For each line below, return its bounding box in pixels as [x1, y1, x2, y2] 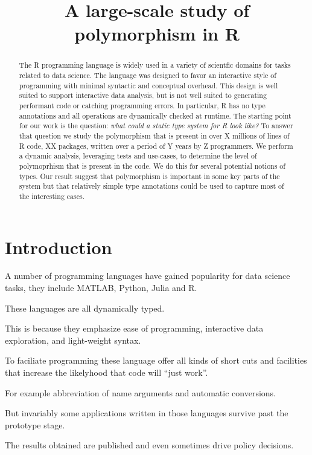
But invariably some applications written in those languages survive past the [5, 407, 288, 419]
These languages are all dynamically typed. [5, 301, 165, 314]
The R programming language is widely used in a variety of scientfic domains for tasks [19, 60, 291, 70]
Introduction [5, 234, 112, 259]
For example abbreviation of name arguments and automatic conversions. [5, 386, 276, 399]
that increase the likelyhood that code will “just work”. [5, 366, 208, 379]
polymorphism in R [74, 21, 240, 46]
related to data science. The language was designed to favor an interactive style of [19, 70, 276, 80]
